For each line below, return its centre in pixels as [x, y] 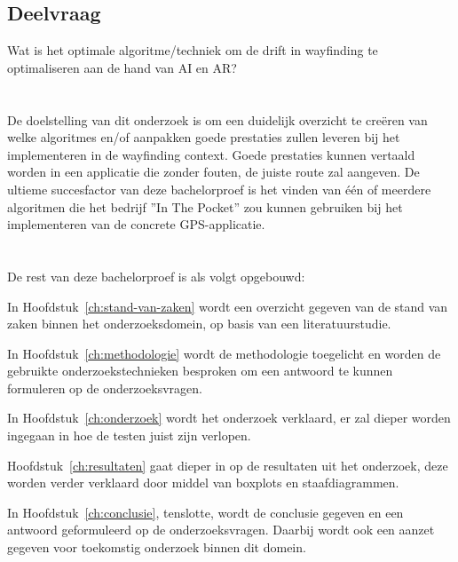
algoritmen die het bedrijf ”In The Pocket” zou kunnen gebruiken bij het [205, 206]
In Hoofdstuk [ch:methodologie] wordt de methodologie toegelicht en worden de [224, 353]
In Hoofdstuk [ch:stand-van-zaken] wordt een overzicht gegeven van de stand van [228, 306]
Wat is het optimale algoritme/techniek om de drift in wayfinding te [193, 50]
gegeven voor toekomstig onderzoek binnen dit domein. [157, 547]
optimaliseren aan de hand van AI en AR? [122, 67]
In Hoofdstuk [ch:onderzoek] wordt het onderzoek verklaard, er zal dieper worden [229, 418]
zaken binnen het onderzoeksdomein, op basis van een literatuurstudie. [199, 324]
